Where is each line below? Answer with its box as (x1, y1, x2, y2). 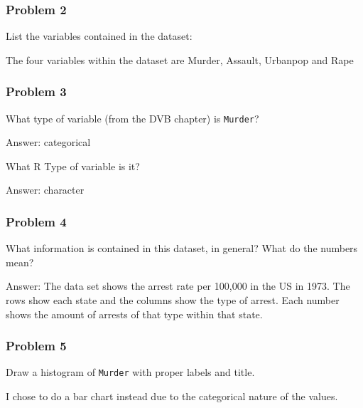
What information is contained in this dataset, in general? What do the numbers (6, 241, 358, 256)
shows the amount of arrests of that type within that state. (6, 306, 263, 321)
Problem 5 (6, 337, 67, 355)
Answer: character (6, 182, 85, 197)
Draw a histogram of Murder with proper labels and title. (6, 365, 255, 380)
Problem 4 (6, 212, 67, 230)
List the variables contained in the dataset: (6, 28, 193, 43)
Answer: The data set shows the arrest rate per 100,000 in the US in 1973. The (6, 278, 350, 293)
